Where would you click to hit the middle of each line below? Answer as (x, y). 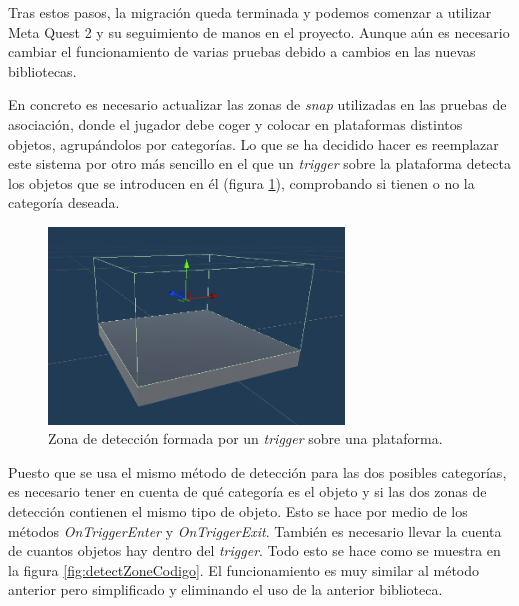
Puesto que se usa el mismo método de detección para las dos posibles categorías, (257, 471)
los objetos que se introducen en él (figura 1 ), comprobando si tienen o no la (241, 182)
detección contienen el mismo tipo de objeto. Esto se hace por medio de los (238, 511)
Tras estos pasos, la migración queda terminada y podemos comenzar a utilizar (250, 12)
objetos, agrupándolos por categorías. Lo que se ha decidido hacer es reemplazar (253, 143)
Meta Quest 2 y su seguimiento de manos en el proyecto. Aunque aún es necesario (259, 31)
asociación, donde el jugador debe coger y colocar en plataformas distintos (235, 123)
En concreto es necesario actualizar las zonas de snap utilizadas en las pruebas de (257, 104)
